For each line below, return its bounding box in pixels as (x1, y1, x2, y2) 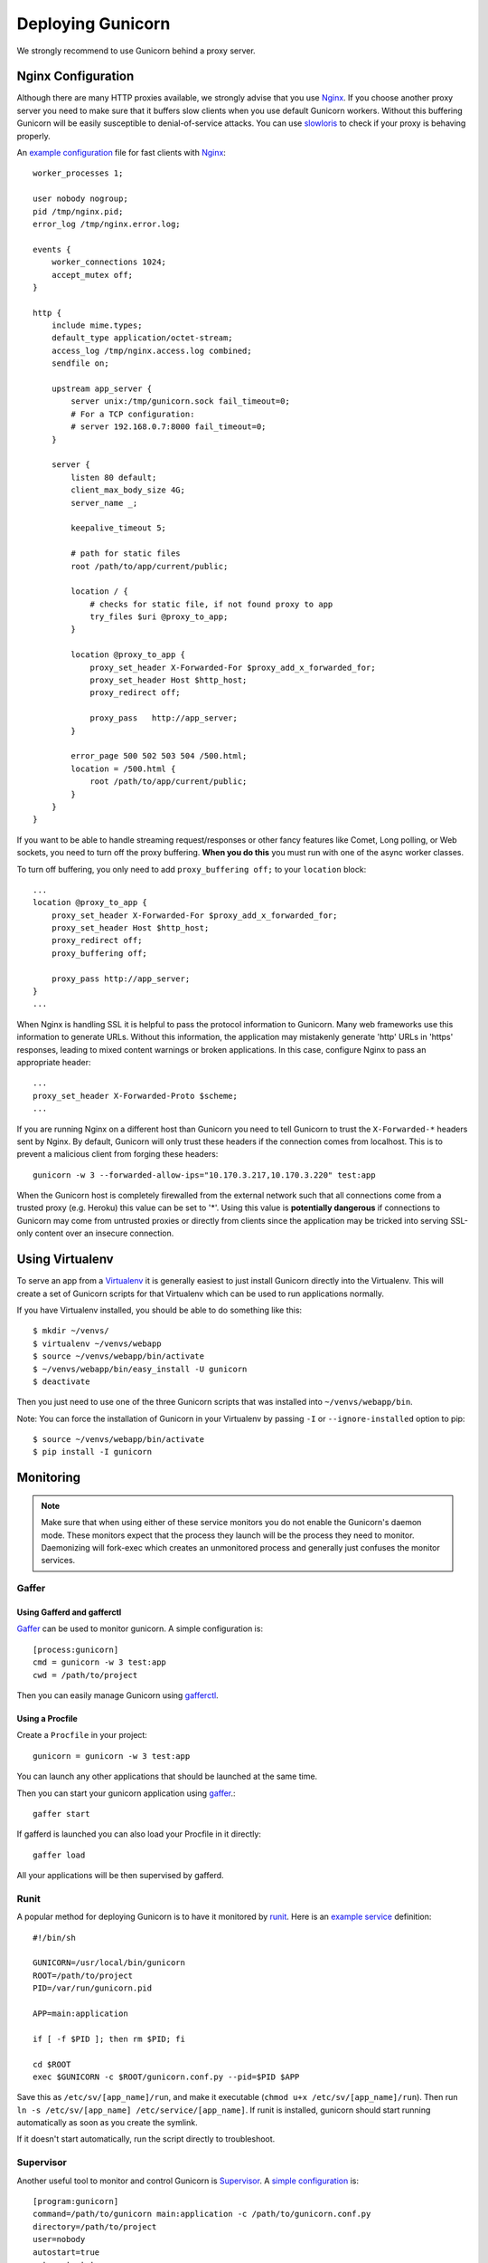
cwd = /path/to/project (33, 1670, 138, 1680)
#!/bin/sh (33, 1933, 76, 1943)
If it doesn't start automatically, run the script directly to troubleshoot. (16, 2134, 276, 2144)
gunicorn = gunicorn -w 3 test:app (33, 1751, 191, 1761)
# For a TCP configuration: (70, 408, 195, 419)
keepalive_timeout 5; (70, 523, 167, 533)
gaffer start (33, 1809, 90, 1819)
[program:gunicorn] (33, 2196, 119, 2206)
